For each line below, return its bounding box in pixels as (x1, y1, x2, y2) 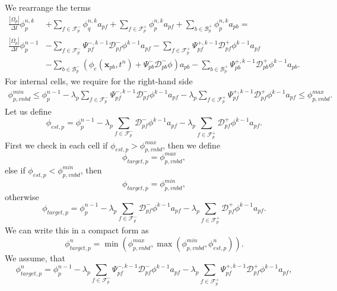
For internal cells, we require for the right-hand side (5, 74, 193, 87)
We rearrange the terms (5, 1, 91, 13)
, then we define (163, 138, 221, 151)
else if (5, 163, 26, 176)
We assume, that (5, 251, 66, 264)
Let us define (5, 105, 52, 118)
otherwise (5, 190, 39, 203)
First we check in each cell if (5, 138, 108, 151)
